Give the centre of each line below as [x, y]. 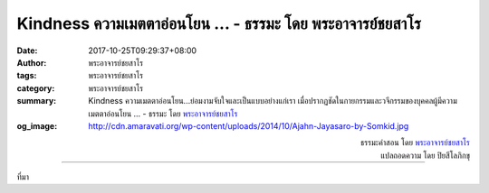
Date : [27, 51]
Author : [32, 62]
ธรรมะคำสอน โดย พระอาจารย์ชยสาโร [415, 142]
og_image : [37, 125]
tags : [27, 76]
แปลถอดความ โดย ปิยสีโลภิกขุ [425, 155]
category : [36, 88]
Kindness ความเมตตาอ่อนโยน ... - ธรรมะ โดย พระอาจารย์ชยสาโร [219, 23]
